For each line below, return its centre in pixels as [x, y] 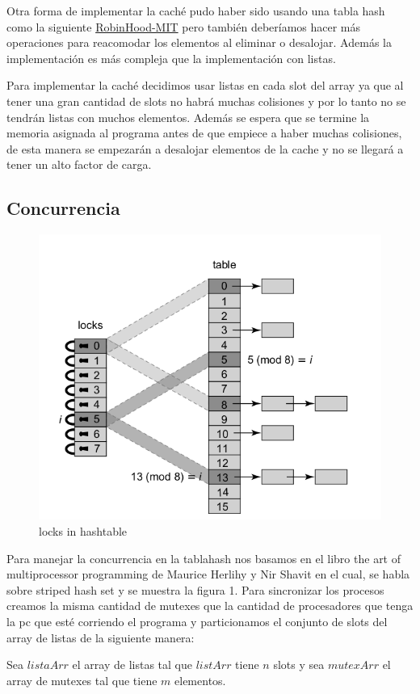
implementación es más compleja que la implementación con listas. [171, 58]
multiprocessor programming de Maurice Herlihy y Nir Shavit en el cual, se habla [208, 574]
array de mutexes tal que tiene [82, 680]
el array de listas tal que [132, 665]
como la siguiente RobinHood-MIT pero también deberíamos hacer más [184, 26]
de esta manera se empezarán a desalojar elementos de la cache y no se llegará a [205, 148]
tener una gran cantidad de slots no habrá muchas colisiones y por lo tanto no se [206, 101]
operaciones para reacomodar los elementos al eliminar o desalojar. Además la [199, 42]
